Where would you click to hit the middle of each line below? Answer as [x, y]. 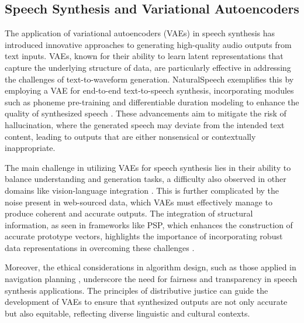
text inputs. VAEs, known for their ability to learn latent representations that [144, 56]
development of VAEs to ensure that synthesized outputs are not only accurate [146, 302]
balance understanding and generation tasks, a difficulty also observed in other [146, 179]
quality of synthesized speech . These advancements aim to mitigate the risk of [146, 113]
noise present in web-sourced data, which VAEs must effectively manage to [139, 202]
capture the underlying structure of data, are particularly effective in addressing [148, 67]
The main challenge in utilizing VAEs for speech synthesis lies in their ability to [148, 167]
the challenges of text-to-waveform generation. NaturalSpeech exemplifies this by [149, 79]
